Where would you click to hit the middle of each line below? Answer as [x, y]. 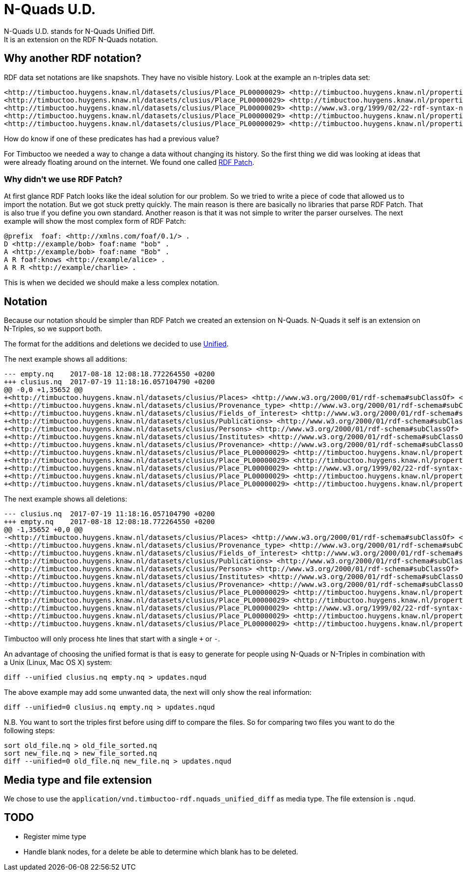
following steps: [29, 731]
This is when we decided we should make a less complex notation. [112, 283]
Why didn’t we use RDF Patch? [63, 179]
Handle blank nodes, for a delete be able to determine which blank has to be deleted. [161, 851]
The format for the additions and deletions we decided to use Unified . [116, 344]
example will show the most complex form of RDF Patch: [95, 221]
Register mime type [55, 836]
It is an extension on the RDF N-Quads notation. [81, 39]
